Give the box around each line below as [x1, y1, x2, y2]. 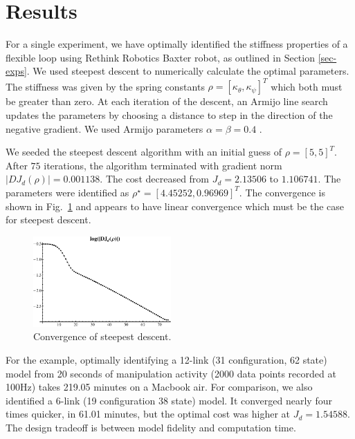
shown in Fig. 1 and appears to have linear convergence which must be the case [6, 198, 345, 213]
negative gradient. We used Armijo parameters [6, 121, 203, 136]
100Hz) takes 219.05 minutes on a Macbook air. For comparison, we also [6, 380, 313, 394]
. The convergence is [239, 185, 325, 199]
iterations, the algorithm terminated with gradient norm [44, 158, 282, 172]
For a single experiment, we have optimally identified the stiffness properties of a [6, 37, 348, 51]
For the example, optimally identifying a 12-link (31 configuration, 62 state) [6, 352, 327, 366]
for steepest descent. [6, 212, 91, 227]
